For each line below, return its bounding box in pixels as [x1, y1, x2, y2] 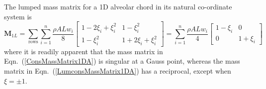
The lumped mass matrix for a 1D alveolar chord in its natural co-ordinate [4, 1, 232, 11]
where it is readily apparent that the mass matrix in [4, 46, 163, 56]
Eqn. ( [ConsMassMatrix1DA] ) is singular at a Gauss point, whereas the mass [4, 56, 240, 66]
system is [4, 11, 32, 21]
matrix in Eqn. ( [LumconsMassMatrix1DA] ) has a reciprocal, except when [4, 66, 231, 76]
